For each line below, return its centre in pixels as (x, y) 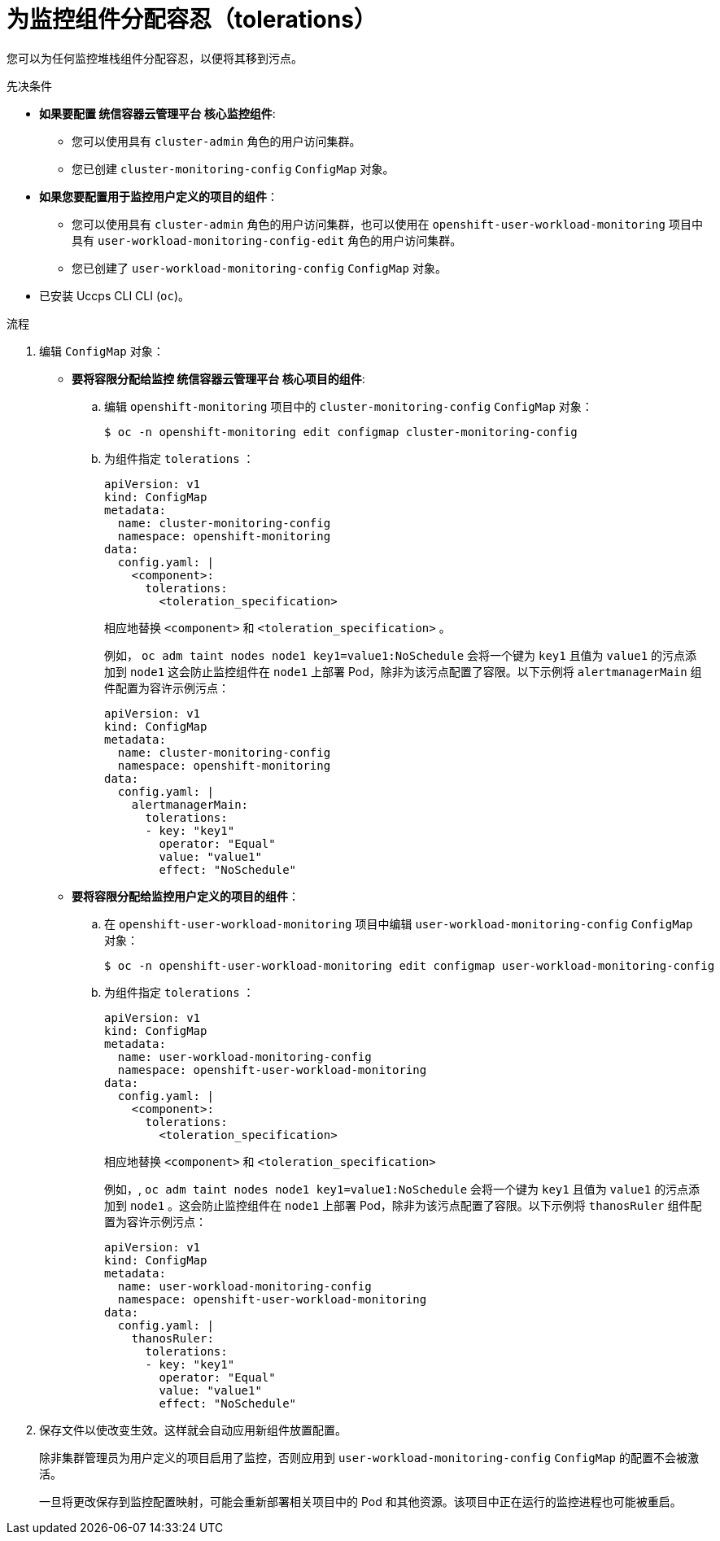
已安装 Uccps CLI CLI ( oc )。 (115, 295)
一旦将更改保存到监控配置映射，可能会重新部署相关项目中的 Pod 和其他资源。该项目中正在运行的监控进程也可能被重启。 (360, 1501)
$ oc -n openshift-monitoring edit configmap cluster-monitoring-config (341, 432)
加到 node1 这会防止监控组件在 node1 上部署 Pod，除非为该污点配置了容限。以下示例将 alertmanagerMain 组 (403, 671)
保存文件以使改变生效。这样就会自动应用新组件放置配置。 (193, 1430)
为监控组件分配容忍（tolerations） (192, 20)
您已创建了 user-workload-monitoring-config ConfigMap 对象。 (259, 268)
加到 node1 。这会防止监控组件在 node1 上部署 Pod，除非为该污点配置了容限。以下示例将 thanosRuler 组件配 (403, 1205)
